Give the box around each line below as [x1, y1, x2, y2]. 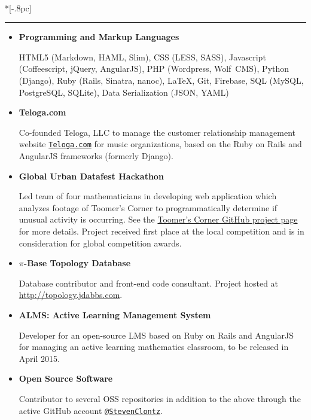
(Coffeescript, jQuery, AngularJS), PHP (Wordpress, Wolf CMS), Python [19, 62, 289, 75]
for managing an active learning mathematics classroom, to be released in [19, 340, 289, 353]
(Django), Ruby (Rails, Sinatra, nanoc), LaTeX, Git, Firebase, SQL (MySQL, [19, 74, 304, 86]
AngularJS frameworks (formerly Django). [19, 150, 173, 162]
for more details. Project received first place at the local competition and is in [19, 224, 304, 237]
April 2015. [19, 352, 60, 364]
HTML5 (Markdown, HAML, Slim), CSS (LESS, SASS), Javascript [19, 50, 266, 63]
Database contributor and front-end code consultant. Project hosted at [19, 276, 279, 289]
